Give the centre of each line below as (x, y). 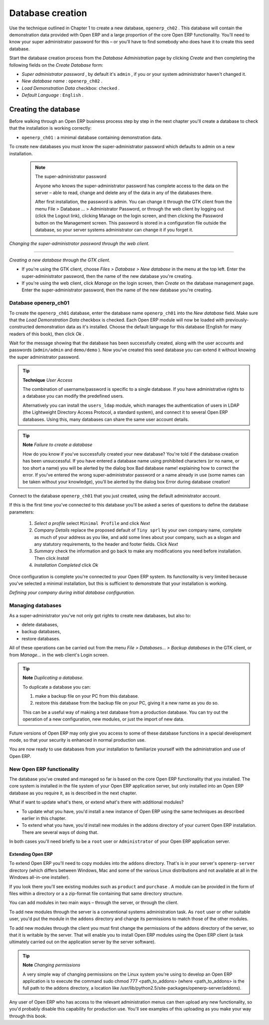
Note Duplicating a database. (53, 678)
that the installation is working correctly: (50, 128)
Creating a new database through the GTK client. (60, 260)
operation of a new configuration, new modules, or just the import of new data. (103, 719)
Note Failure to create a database (58, 445)
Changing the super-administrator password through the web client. (79, 244)
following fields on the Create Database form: (56, 65)
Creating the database (45, 109)
